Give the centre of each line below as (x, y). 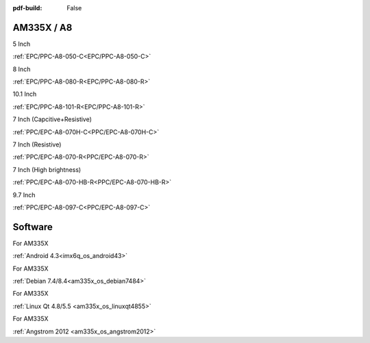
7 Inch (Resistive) (37, 144)
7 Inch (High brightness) (47, 169)
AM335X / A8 (42, 27)
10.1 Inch (25, 94)
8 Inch (22, 69)
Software (33, 227)
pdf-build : (27, 8)
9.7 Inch (24, 194)
